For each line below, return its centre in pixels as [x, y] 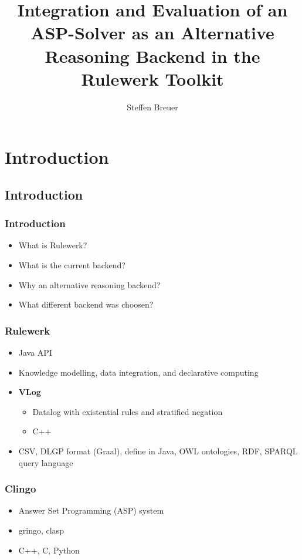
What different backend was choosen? [86, 304]
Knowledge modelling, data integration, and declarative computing [138, 372]
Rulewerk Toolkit [152, 78]
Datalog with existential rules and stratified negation [128, 411]
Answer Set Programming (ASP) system [91, 510]
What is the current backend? [72, 265]
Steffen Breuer [152, 107]
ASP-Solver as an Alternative [152, 33]
